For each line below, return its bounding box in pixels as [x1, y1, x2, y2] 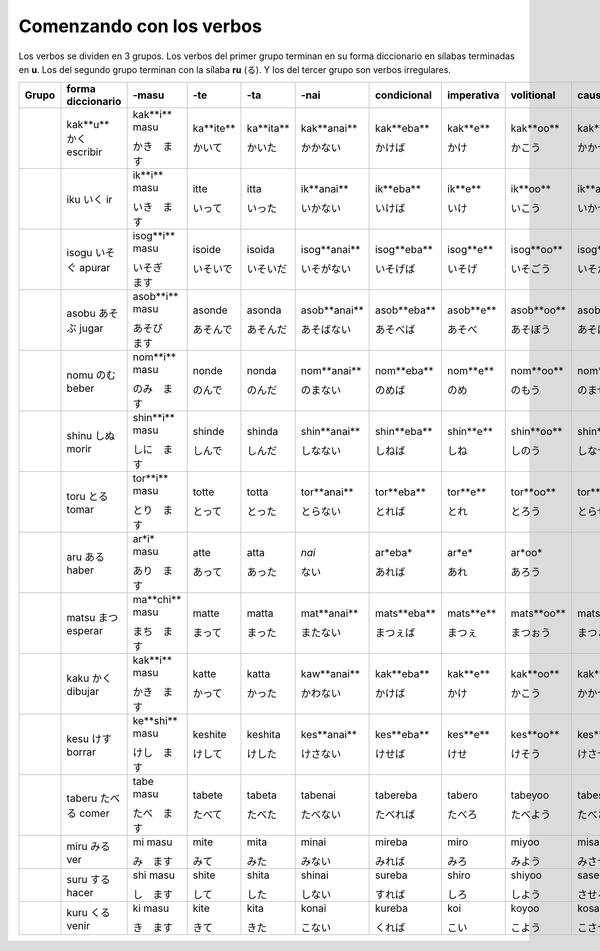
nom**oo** [510, 364, 564, 378]
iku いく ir [66, 193, 113, 207]
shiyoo [510, 868, 542, 882]
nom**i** [132, 350, 177, 364]
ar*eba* [375, 546, 413, 560]
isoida [246, 243, 275, 257]
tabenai [300, 788, 337, 802]
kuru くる [66, 906, 111, 920]
